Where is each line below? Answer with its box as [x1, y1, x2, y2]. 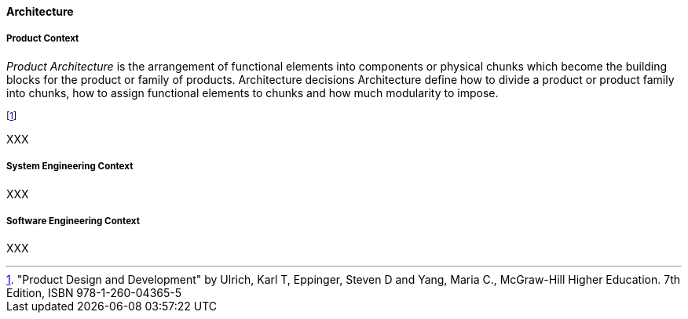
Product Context [6, 33, 79, 45]
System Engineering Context [6, 161, 134, 172]
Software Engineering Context [6, 215, 141, 227]
